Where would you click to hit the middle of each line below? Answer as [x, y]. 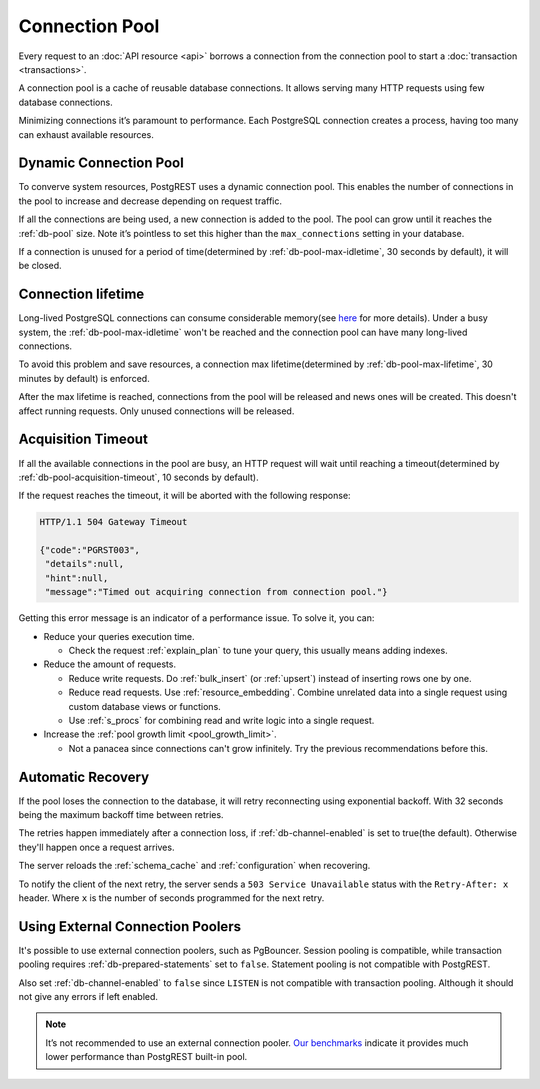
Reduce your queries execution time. [119, 636]
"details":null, [85, 564]
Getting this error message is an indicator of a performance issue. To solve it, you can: [196, 618]
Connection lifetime [81, 294]
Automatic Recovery [84, 776]
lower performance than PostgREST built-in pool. [146, 1057]
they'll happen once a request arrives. [96, 847]
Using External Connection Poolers [130, 926]
